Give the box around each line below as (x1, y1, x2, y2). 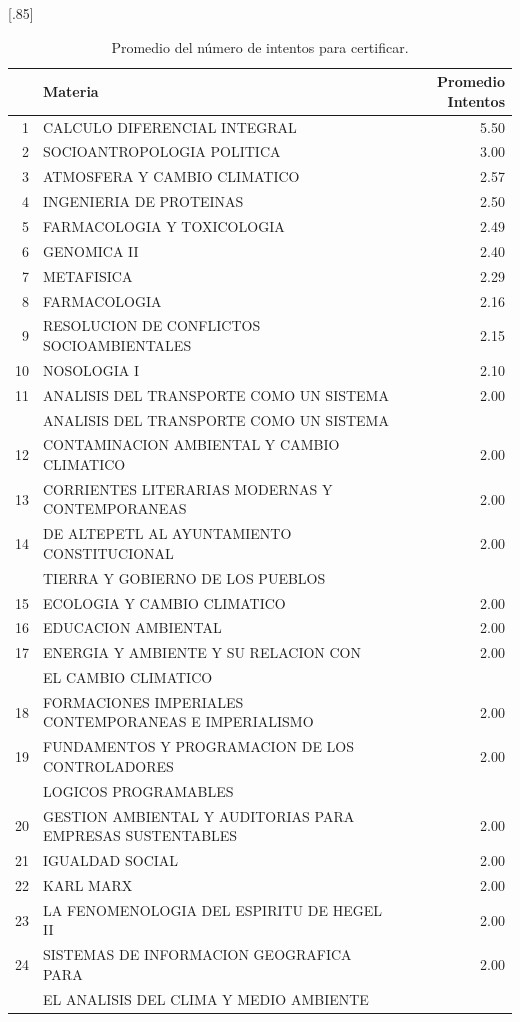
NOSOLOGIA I (43, 359, 139, 380)
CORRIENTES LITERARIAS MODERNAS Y (43, 478, 333, 499)
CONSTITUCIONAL (43, 542, 174, 563)
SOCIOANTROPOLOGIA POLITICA (43, 141, 281, 162)
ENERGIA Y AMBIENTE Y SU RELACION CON (43, 642, 362, 663)
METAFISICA (43, 265, 133, 286)
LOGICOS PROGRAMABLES (43, 780, 234, 801)
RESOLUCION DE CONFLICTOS (43, 315, 261, 336)
